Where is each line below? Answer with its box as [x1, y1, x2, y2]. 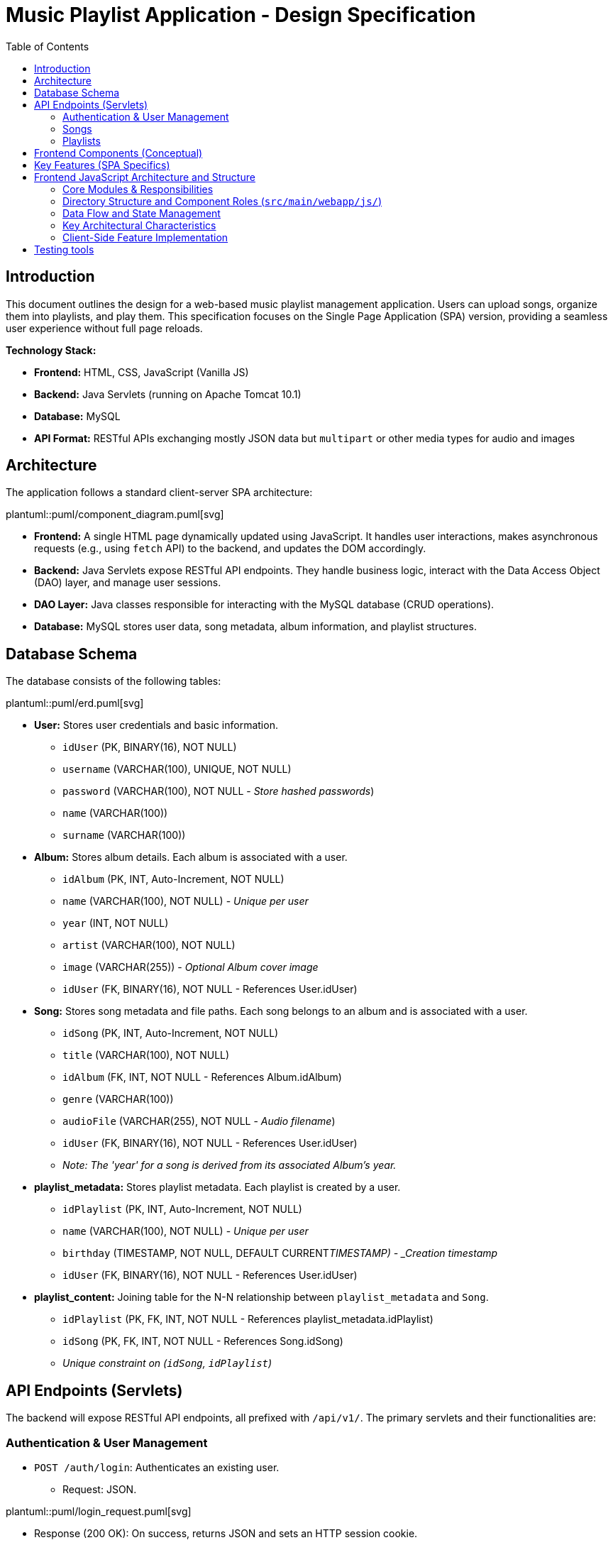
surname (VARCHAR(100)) [62, 829, 186, 842]
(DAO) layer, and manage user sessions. [34, 576, 221, 589]
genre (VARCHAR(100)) [62, 1093, 174, 1106]
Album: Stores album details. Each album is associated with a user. [34, 851, 348, 864]
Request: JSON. [62, 1483, 137, 1495]
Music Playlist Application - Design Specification [6, 3, 476, 27]
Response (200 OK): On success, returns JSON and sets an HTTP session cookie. [34, 1527, 418, 1539]
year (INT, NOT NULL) [62, 917, 169, 930]
